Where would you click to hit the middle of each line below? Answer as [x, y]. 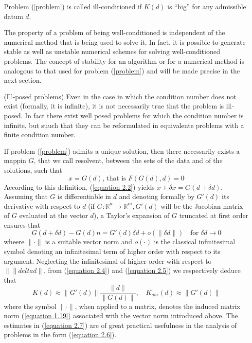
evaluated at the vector [54, 215]
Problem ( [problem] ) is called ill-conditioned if [73, 6]
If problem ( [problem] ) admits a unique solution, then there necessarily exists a [122, 151]
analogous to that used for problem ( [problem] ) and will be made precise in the [122, 70]
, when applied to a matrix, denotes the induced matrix [157, 306]
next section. [23, 80]
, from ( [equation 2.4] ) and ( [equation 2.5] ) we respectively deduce [142, 270]
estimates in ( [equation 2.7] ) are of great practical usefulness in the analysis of [120, 325]
